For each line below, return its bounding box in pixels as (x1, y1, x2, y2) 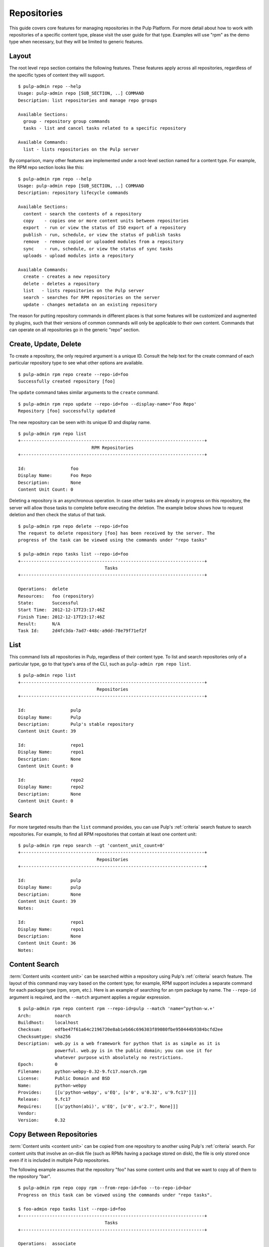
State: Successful (18, 600, 79, 606)
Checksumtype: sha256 (18, 1034, 71, 1039)
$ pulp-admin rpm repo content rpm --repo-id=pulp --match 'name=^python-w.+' (18, 1006, 215, 1012)
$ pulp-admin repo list (18, 672, 76, 678)
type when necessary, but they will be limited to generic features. (9, 39, 144, 45)
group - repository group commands (23, 118, 111, 124)
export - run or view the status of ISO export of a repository (23, 225, 186, 230)
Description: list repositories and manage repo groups (18, 97, 157, 103)
